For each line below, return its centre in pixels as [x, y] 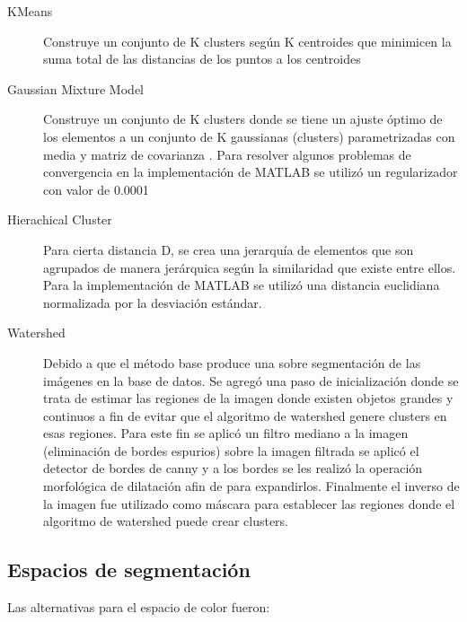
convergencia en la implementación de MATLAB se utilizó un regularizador [251, 172]
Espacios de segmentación [129, 569]
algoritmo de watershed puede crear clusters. [166, 521]
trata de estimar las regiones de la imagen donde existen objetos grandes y [248, 398]
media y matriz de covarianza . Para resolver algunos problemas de [227, 154]
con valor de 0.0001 [96, 189]
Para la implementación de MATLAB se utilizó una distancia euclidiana [242, 285]
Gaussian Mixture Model [75, 88]
